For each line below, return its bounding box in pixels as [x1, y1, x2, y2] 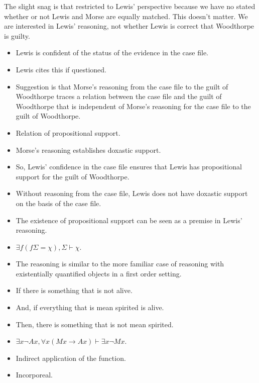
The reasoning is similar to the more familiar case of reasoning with [16, 258, 224, 269]
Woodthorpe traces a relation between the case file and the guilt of [16, 91, 222, 102]
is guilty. [4, 30, 30, 41]
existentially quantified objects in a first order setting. [16, 268, 182, 278]
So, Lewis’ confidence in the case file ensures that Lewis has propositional [16, 161, 242, 172]
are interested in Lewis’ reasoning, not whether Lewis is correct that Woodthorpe [4, 21, 254, 31]
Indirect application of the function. [16, 352, 126, 363]
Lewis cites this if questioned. [16, 64, 106, 74]
